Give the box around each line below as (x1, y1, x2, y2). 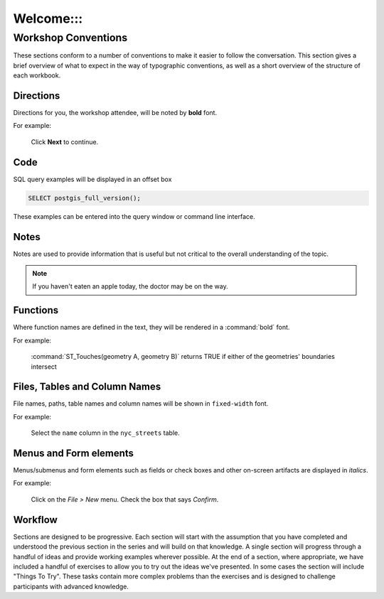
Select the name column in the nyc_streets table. (31, 428, 181, 437)
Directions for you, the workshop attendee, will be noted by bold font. (13, 109, 217, 117)
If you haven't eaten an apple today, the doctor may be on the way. (32, 282, 228, 291)
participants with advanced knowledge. (13, 582, 129, 590)
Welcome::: (13, 11, 83, 26)
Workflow (13, 514, 58, 526)
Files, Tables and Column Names (13, 381, 161, 393)
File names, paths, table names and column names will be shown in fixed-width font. (13, 399, 269, 408)
